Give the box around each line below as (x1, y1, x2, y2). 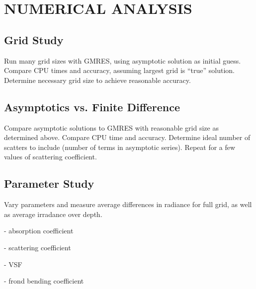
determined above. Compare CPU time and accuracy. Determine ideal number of (4, 132, 251, 143)
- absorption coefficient (4, 225, 74, 236)
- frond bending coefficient (4, 276, 84, 286)
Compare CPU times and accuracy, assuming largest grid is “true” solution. (4, 65, 235, 75)
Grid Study (4, 32, 64, 47)
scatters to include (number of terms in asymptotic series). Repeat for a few (4, 142, 236, 152)
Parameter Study (4, 176, 94, 191)
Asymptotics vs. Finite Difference (4, 99, 180, 114)
